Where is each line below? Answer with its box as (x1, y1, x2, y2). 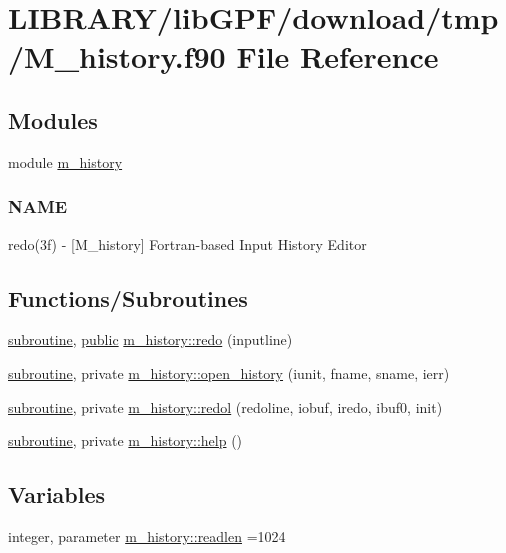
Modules (8, 104, 98, 135)
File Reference (236, 36, 439, 77)
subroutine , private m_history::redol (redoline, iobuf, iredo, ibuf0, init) (8, 396, 443, 417)
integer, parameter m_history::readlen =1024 (8, 525, 286, 546)
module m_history (8, 151, 123, 172)
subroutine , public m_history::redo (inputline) (8, 329, 293, 350)
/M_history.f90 (8, 36, 226, 77)
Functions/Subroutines (8, 282, 248, 313)
